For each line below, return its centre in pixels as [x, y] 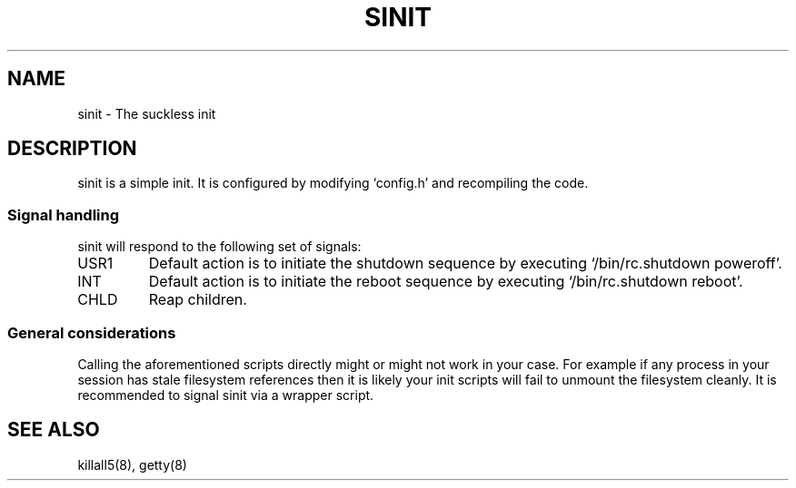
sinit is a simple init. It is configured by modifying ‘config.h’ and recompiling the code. [333, 183]
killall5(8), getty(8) [132, 464]
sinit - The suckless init [147, 113]
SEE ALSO [54, 430]
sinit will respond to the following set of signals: [219, 247]
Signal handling [64, 215]
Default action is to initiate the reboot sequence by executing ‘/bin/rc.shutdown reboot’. [446, 282]
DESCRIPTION [72, 149]
